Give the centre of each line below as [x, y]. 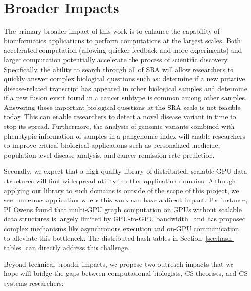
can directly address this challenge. [77, 247]
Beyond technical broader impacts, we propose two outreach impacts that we [119, 264]
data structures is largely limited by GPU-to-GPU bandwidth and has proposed [125, 219]
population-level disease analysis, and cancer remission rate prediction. [109, 155]
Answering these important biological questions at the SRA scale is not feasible [122, 107]
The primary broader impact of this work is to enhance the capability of [112, 31]
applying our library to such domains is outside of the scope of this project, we [122, 190]
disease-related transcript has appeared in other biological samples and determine [125, 88]
